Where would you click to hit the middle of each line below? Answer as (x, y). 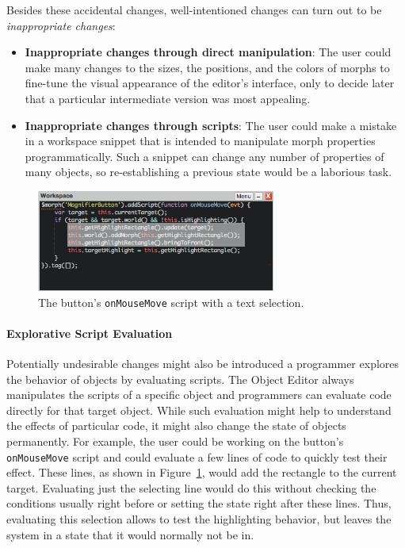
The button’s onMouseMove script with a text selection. (171, 302)
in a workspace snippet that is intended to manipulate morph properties (200, 141)
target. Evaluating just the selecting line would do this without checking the (191, 487)
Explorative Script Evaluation (90, 333)
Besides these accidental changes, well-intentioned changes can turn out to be (194, 10)
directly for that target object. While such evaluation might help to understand (199, 410)
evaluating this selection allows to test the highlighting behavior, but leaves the (199, 518)
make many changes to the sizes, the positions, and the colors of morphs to (207, 67)
